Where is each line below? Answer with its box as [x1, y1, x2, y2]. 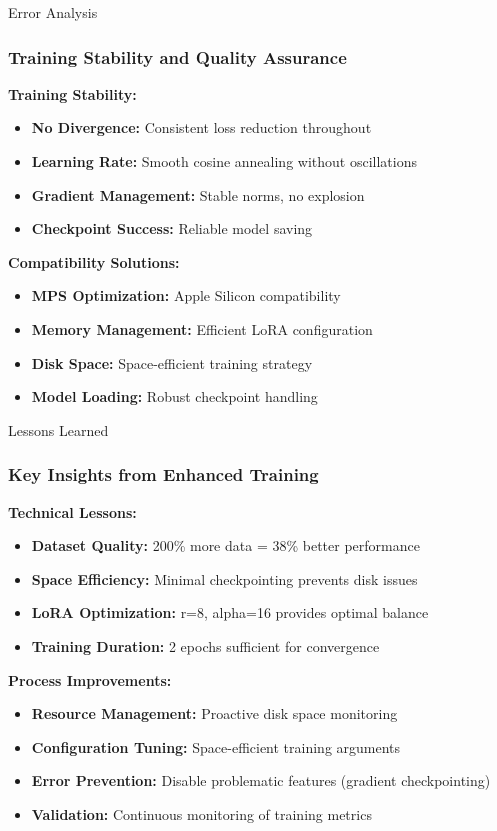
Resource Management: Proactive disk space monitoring [31, 703, 398, 724]
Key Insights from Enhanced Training [8, 462, 319, 487]
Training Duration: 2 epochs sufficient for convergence [31, 635, 380, 656]
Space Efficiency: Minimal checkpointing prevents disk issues [31, 568, 418, 589]
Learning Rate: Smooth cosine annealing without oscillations [31, 151, 417, 171]
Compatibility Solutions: [8, 251, 180, 272]
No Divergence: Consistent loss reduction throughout [31, 117, 372, 138]
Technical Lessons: [8, 501, 137, 522]
